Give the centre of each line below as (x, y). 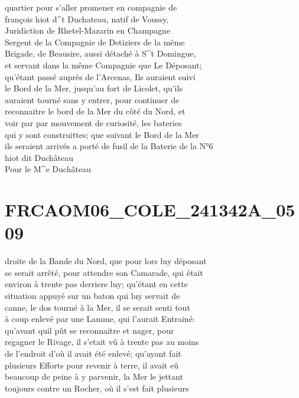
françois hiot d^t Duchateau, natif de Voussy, (87, 19)
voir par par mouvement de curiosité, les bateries (93, 122)
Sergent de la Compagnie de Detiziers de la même (95, 42)
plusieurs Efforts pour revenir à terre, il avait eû (92, 365)
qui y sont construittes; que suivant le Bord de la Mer (102, 134)
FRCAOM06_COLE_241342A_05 (150, 210)
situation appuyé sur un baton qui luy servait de (92, 295)
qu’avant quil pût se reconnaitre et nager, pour (90, 330)
